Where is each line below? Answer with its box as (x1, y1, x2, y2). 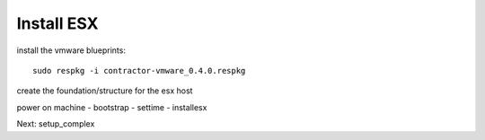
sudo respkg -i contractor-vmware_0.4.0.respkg (32, 66, 246, 75)
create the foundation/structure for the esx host (16, 85, 193, 96)
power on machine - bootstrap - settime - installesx (16, 101, 207, 112)
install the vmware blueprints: (16, 45, 126, 56)
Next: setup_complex (16, 118, 95, 129)
